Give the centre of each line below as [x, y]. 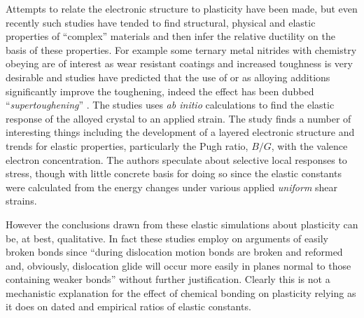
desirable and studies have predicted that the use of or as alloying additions [168, 77]
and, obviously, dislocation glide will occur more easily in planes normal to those [178, 265]
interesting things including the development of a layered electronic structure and [180, 132]
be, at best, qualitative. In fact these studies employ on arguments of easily [167, 238]
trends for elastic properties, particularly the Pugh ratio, [127, 145]
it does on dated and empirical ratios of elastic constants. [128, 306]
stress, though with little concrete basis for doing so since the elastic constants [174, 173]
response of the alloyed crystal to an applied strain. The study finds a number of [178, 118]
